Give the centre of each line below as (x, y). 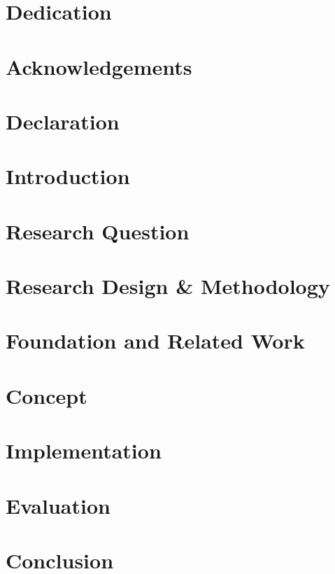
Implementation (84, 450)
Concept (47, 395)
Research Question (98, 231)
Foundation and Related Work (155, 341)
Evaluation (58, 505)
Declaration (63, 121)
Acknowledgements (99, 66)
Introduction (68, 176)
